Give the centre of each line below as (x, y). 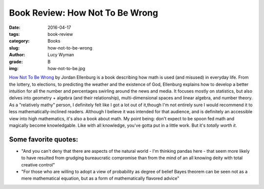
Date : (15, 27)
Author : (17, 55)
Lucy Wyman (61, 55)
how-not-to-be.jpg (66, 68)
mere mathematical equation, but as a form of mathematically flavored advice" (100, 178)
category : (19, 41)
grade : (16, 62)
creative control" (38, 165)
